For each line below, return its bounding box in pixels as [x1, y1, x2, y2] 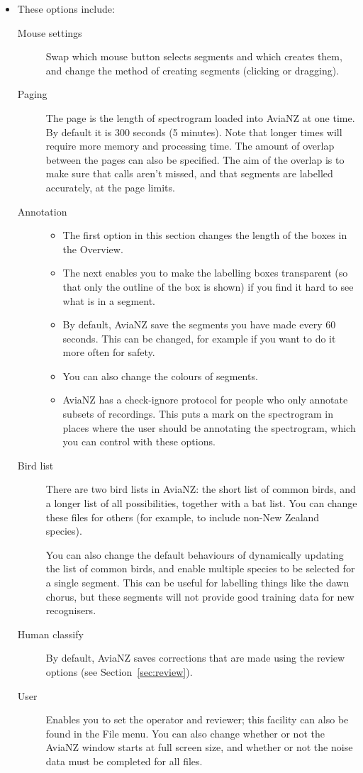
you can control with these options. [62, 434, 216, 449]
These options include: [17, 1, 115, 16]
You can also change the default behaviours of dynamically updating [45, 547, 344, 562]
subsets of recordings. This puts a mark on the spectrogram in [62, 406, 334, 421]
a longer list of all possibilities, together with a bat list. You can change [45, 496, 357, 511]
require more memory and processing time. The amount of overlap [45, 138, 335, 153]
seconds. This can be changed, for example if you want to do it [62, 330, 336, 345]
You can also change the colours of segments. [62, 368, 258, 383]
